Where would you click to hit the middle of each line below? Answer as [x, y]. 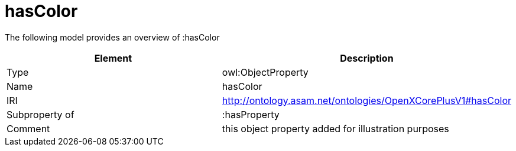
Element [113, 58]
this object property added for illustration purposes [335, 128]
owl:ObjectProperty [265, 72]
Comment [28, 128]
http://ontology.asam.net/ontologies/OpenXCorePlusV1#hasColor [366, 100]
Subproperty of [40, 114]
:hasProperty [251, 114]
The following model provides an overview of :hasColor [112, 37]
